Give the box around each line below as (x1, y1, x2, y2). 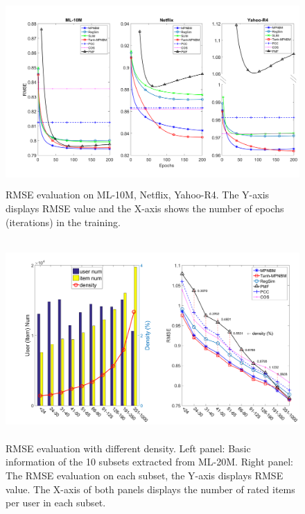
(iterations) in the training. (6, 214, 121, 229)
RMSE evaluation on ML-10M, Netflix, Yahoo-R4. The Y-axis (6, 187, 270, 202)
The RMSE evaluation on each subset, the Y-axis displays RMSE (6, 468, 284, 482)
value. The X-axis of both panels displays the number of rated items (6, 481, 295, 496)
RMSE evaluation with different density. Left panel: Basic (6, 440, 251, 455)
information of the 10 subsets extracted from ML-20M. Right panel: (6, 454, 293, 469)
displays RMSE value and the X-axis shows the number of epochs (6, 200, 284, 215)
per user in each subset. (6, 495, 106, 510)
